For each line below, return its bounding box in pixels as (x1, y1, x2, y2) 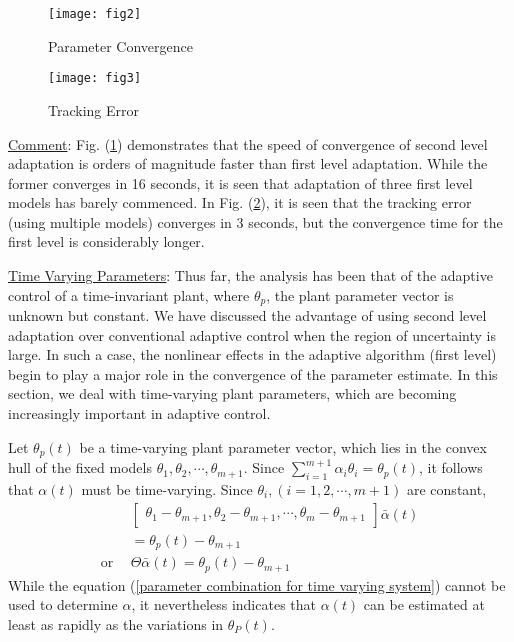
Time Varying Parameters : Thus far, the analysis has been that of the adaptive (8, 265, 493, 286)
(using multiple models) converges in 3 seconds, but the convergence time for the (8, 211, 503, 232)
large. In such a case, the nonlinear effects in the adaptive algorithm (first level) (8, 344, 497, 365)
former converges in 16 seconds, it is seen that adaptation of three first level (8, 172, 473, 193)
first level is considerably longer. (8, 231, 205, 252)
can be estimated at (363, 594, 485, 615)
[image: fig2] (48, 7, 142, 21)
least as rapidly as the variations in (8, 613, 224, 634)
